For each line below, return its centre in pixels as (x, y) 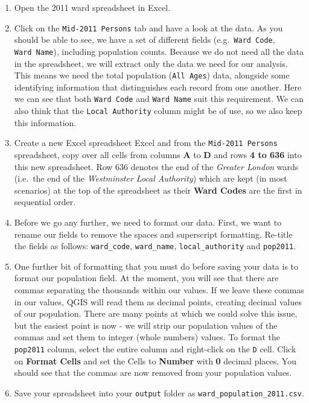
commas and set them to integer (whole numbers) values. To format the (147, 337)
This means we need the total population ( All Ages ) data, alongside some (152, 75)
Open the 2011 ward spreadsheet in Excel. (92, 7)
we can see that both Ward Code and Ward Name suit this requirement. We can (159, 99)
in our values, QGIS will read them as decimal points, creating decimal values (158, 301)
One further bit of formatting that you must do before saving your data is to (156, 266)
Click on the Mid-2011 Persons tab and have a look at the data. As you (148, 27)
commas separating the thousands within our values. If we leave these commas (159, 289)
